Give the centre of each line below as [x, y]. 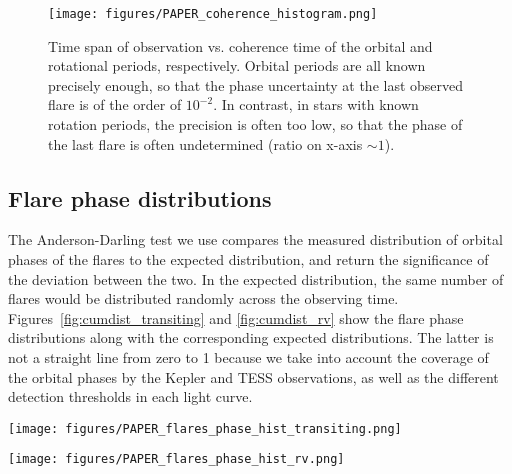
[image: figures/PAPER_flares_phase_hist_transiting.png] [205, 428]
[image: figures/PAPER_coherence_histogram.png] [213, 14]
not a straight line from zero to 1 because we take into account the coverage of [248, 356]
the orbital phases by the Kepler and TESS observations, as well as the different [253, 376]
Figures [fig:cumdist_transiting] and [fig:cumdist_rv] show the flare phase [236, 317]
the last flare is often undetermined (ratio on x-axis [205, 143]
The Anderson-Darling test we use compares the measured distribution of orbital [255, 239]
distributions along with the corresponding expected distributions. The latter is [251, 337]
